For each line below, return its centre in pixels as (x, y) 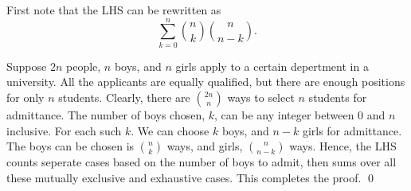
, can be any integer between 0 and (300, 114)
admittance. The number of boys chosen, (106, 114)
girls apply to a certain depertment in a (272, 66)
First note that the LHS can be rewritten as (114, 10)
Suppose (27, 66)
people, (83, 66)
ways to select (261, 97)
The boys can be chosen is (70, 146)
